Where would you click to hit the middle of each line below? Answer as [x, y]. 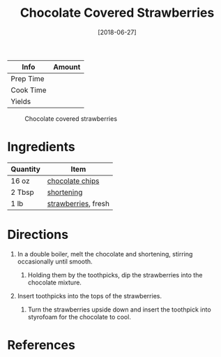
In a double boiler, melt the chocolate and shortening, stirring [105, 254]
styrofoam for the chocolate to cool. [79, 316]
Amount [67, 66]
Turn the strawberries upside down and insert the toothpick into [119, 309]
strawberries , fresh [78, 203]
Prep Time [28, 78]
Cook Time [29, 90]
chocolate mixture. [55, 282]
